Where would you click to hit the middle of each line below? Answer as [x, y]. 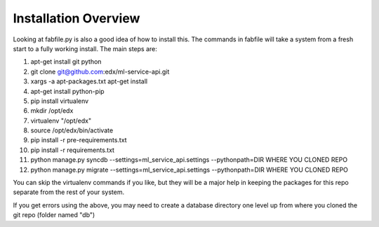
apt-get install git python [66, 62]
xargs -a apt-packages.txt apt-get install [89, 81]
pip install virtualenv [60, 101]
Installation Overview [77, 18]
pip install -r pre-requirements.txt [79, 140]
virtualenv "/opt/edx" [61, 121]
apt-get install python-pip [67, 91]
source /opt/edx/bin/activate [72, 130]
